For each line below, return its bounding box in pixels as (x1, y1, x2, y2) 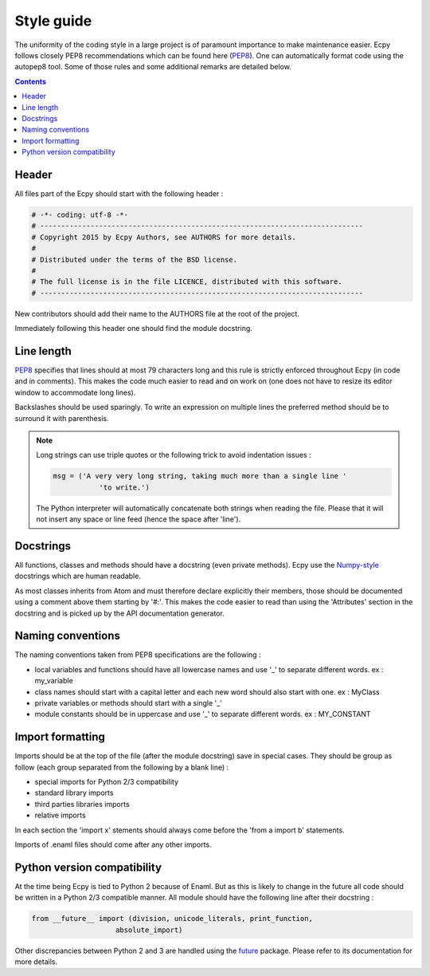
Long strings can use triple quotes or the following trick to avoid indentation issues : (36, 451, 311, 460)
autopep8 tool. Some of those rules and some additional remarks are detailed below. (14, 62, 292, 72)
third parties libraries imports (34, 799, 131, 809)
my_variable (34, 676, 73, 686)
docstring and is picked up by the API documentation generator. (14, 608, 225, 618)
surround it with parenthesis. (14, 413, 109, 423)
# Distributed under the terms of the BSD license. (31, 255, 238, 264)
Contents (14, 77, 47, 86)
